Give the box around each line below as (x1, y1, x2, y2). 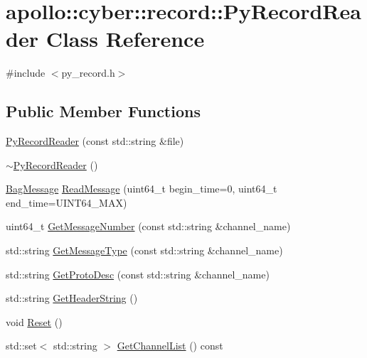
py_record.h (61, 65, 115, 80)
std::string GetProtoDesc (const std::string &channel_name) (6, 266, 270, 281)
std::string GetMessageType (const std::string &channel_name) (6, 243, 283, 258)
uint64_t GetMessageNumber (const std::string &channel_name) (6, 219, 291, 234)
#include (6, 65, 46, 80)
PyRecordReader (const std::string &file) (6, 134, 184, 148)
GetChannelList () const (117, 338, 223, 353)
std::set (6, 338, 37, 353)
